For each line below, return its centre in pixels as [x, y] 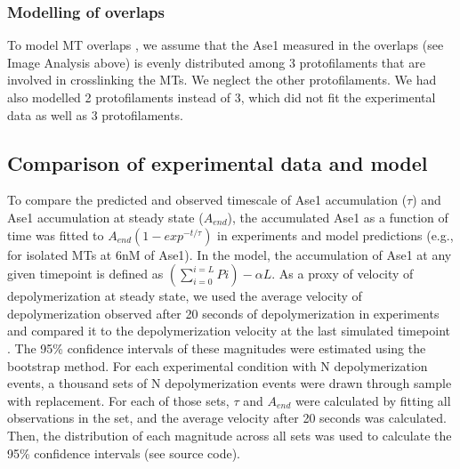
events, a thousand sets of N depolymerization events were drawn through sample [230, 383]
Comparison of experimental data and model [218, 162]
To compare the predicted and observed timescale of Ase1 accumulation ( [207, 200]
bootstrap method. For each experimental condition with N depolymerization [218, 365]
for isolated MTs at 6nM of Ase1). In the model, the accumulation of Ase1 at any [230, 254]
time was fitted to [56, 234]
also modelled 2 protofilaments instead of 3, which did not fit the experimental [222, 97]
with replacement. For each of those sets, [118, 400]
